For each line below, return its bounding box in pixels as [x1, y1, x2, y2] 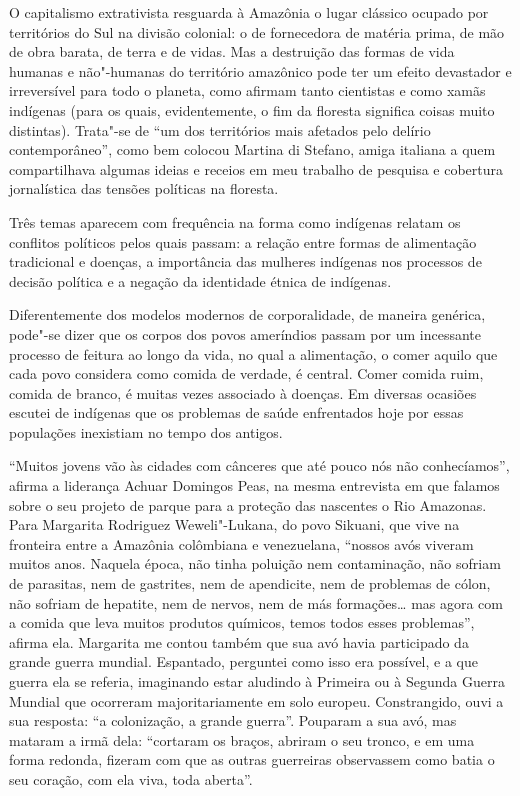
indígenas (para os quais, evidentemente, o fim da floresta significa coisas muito [9, 99, 495, 120]
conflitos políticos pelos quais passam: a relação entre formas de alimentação [9, 231, 477, 252]
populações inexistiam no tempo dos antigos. [9, 421, 283, 442]
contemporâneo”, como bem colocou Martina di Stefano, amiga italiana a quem [9, 139, 496, 160]
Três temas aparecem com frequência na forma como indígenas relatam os [9, 211, 461, 232]
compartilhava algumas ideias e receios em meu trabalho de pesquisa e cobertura [9, 158, 504, 179]
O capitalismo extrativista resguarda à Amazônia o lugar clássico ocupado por [9, 2, 489, 22]
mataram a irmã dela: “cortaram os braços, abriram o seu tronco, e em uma [9, 729, 475, 750]
